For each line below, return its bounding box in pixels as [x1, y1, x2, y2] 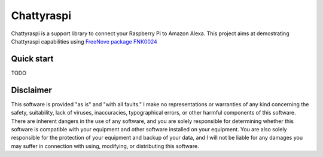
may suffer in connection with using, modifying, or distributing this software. [11, 142, 200, 149]
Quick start [11, 54, 54, 64]
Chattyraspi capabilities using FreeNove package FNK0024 [11, 38, 158, 45]
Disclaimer [11, 85, 52, 95]
